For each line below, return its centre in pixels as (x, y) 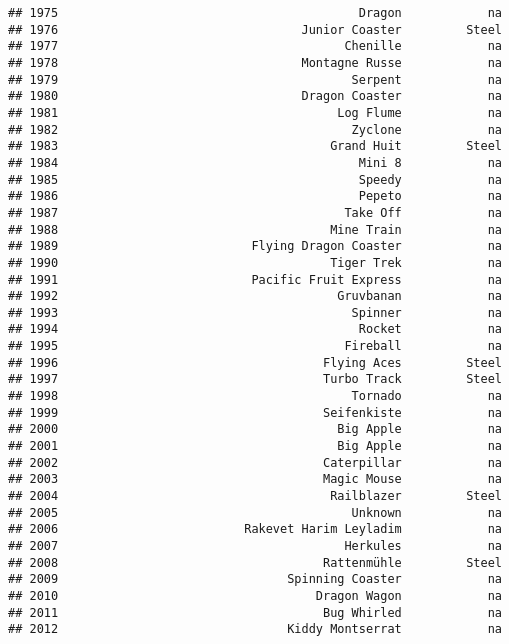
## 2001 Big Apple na (255, 446)
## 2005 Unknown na (255, 512)
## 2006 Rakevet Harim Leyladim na (255, 529)
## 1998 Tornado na (255, 396)
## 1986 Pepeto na (255, 196)
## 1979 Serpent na (255, 79)
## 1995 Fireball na (255, 346)
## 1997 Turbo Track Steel (255, 379)
